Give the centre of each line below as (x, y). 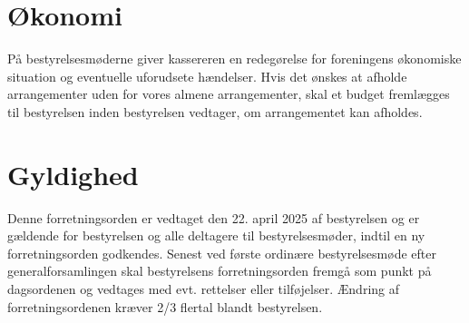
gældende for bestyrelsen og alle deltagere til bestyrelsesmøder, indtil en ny (216, 235)
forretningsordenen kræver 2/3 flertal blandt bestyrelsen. (165, 306)
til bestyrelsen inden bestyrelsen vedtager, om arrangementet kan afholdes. (215, 111)
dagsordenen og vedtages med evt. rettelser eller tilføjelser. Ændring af (204, 289)
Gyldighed (73, 174)
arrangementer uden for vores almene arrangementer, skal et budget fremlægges (229, 94)
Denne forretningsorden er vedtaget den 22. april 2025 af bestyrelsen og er (214, 217)
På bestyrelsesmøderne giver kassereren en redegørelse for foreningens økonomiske (234, 59)
